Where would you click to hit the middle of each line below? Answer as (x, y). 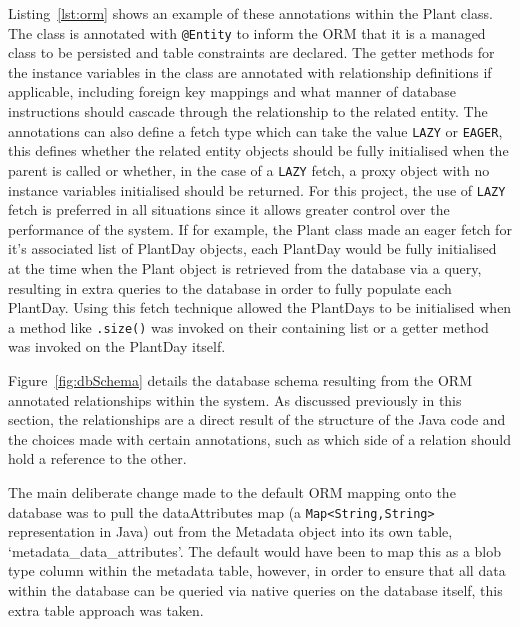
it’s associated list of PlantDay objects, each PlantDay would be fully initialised (252, 248)
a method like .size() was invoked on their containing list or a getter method (248, 326)
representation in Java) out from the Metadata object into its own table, (230, 531)
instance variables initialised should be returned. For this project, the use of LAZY (257, 189)
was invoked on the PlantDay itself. (117, 346)
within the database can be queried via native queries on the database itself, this (255, 590)
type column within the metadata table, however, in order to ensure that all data (257, 570)
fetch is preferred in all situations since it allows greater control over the (229, 209)
